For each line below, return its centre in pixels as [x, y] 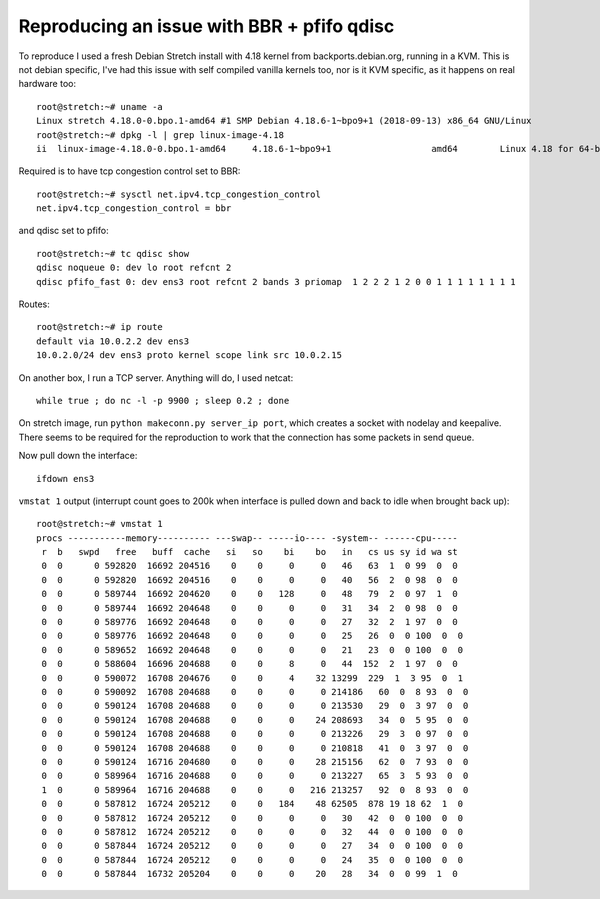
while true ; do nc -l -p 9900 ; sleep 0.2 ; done [163, 400]
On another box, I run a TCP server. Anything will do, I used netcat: [156, 377]
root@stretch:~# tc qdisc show [113, 253]
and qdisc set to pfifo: [63, 231]
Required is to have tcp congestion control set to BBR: [129, 171]
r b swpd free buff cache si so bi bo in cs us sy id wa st [250, 552]
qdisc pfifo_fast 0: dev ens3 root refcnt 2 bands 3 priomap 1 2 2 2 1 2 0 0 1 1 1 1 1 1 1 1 [276, 281]
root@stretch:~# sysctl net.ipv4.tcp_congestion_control [179, 194]
